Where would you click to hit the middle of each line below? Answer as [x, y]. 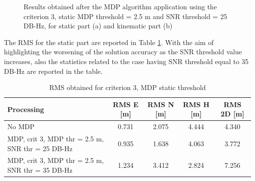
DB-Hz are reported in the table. [53, 71]
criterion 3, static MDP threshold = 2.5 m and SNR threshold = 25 [126, 16]
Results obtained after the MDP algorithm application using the [120, 6]
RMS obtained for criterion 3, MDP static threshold [127, 87]
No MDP [21, 126]
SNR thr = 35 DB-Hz [40, 170]
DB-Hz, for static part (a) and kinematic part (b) [98, 26]
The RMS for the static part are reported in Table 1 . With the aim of [109, 42]
